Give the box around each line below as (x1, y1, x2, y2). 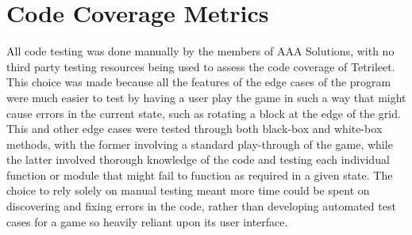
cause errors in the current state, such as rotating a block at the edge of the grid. (6, 104, 401, 121)
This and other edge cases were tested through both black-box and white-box (6, 120, 383, 137)
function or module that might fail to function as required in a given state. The (6, 166, 393, 183)
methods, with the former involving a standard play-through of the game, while (6, 135, 393, 152)
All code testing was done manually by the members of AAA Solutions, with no (6, 43, 395, 59)
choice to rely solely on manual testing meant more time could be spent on (6, 182, 370, 199)
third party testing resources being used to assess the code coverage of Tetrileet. (6, 58, 395, 74)
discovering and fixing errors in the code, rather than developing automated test (6, 198, 396, 214)
